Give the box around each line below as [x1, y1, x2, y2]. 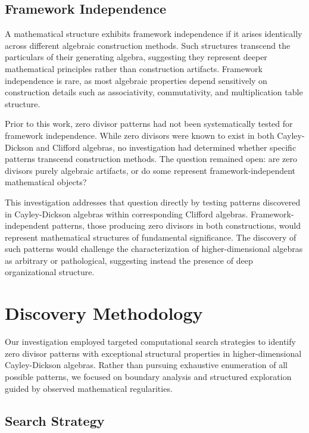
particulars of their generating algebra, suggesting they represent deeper [5, 51, 267, 63]
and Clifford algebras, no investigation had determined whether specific [36, 141, 296, 153]
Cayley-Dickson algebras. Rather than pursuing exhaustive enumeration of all [5, 359, 288, 371]
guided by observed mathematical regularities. [5, 382, 173, 394]
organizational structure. [5, 266, 95, 278]
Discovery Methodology [5, 301, 203, 325]
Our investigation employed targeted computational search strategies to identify [5, 335, 296, 348]
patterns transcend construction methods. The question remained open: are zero [5, 152, 298, 165]
